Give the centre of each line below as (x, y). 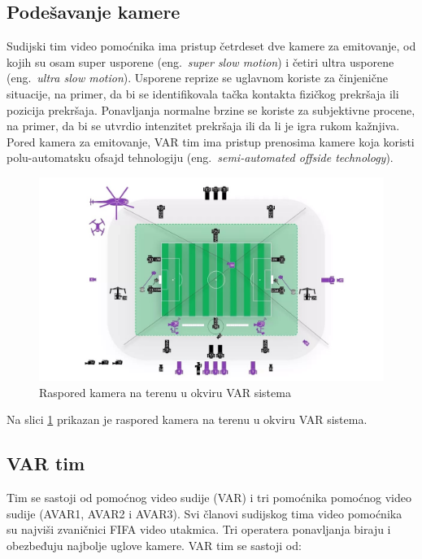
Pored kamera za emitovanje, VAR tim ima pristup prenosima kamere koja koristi (211, 141)
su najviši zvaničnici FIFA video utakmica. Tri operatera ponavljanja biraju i (199, 529)
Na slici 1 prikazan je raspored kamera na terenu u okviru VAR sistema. (187, 419)
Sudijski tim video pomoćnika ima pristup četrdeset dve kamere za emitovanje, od (211, 46)
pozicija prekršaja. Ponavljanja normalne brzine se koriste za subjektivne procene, (211, 109)
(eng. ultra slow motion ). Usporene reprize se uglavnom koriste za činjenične (197, 78)
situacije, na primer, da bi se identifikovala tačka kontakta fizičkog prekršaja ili (203, 93)
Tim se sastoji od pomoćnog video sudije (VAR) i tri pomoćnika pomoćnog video (209, 498)
